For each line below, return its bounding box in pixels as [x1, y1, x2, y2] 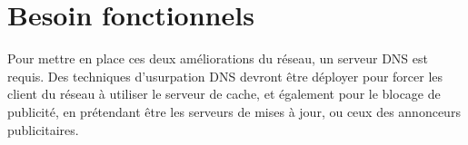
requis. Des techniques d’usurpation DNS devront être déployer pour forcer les [7, 66, 443, 85]
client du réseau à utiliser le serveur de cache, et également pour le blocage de [7, 84, 441, 103]
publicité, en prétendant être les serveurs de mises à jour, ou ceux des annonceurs [7, 101, 461, 121]
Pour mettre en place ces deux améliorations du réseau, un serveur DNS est [7, 49, 428, 68]
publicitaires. [7, 120, 79, 139]
